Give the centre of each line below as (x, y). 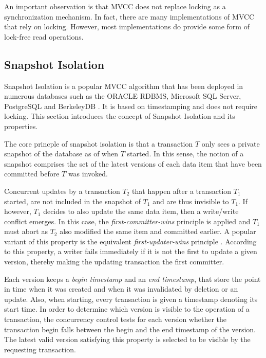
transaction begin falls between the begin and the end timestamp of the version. (130, 329)
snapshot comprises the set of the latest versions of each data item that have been (133, 163)
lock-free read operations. (44, 36)
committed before (32, 174)
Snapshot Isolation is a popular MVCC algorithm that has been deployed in (124, 86)
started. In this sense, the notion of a (185, 154)
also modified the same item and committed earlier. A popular (158, 231)
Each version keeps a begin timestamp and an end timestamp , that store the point (132, 279)
